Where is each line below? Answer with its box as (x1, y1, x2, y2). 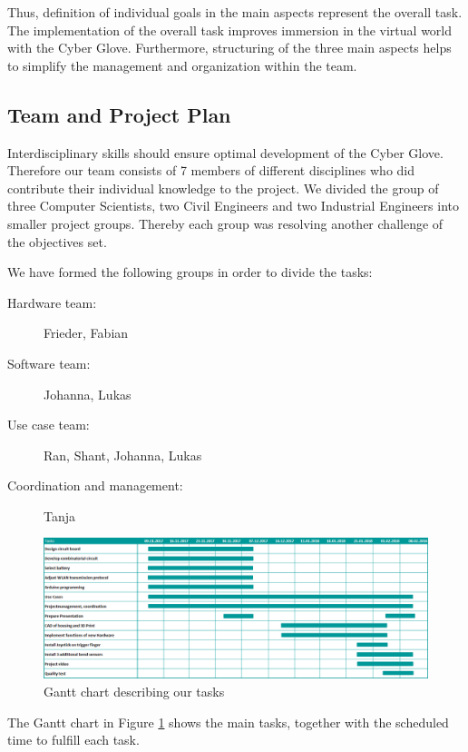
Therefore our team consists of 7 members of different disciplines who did (7, 161, 415, 180)
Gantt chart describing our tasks (44, 681, 225, 700)
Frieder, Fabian (44, 323, 129, 342)
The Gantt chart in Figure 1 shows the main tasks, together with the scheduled (7, 712, 449, 731)
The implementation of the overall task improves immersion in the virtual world (7, 20, 453, 39)
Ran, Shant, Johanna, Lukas (44, 445, 202, 464)
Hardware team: (7, 292, 97, 312)
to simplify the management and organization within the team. (7, 55, 357, 74)
